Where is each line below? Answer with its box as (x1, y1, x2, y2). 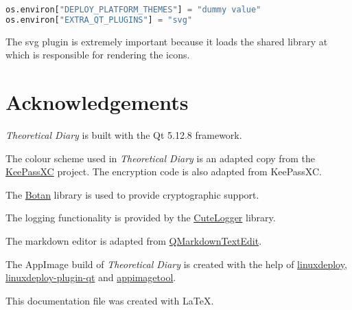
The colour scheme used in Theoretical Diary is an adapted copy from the (5, 151, 315, 165)
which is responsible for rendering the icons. (5, 47, 190, 62)
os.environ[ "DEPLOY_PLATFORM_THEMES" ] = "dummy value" (5, 5, 261, 14)
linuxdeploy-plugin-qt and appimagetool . (5, 270, 176, 285)
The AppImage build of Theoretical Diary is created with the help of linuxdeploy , (5, 256, 347, 271)
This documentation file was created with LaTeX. (5, 293, 214, 307)
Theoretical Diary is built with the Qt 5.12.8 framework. (5, 128, 242, 142)
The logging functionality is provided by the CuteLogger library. (5, 210, 276, 225)
